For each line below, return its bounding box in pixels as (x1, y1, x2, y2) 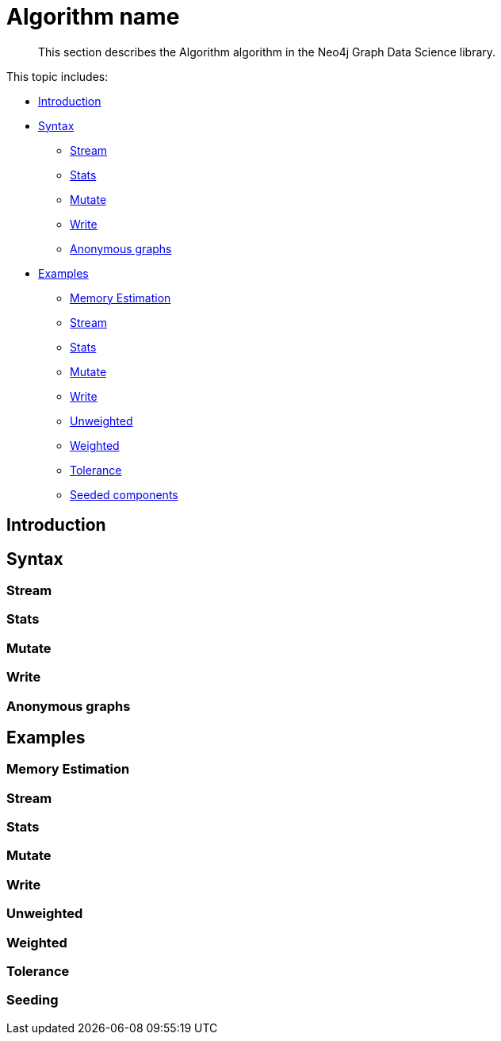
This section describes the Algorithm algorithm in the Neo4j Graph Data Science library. (38, 44, 496, 59)
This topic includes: (6, 69, 109, 83)
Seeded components (70, 487, 178, 501)
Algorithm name (6, 3, 180, 30)
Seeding (6, 992, 59, 1008)
